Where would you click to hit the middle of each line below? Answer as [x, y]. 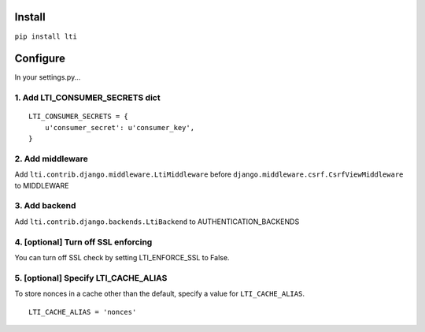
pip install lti [46, 36]
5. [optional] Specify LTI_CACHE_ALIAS [91, 278]
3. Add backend [45, 206]
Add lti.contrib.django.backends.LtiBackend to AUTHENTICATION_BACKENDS [157, 222]
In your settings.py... [48, 77]
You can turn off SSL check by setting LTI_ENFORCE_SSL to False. [122, 257]
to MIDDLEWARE [42, 185]
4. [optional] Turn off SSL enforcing [83, 242]
